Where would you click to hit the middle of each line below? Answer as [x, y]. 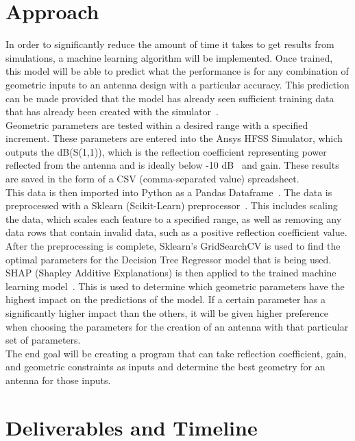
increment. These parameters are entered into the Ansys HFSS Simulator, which [174, 138]
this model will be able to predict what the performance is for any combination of [177, 71]
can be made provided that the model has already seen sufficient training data [170, 98]
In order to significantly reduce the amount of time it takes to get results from [170, 44]
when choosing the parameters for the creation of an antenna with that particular [177, 326]
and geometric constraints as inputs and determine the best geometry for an [166, 367]
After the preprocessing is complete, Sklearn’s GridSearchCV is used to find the [173, 246]
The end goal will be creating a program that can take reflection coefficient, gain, [176, 353]
